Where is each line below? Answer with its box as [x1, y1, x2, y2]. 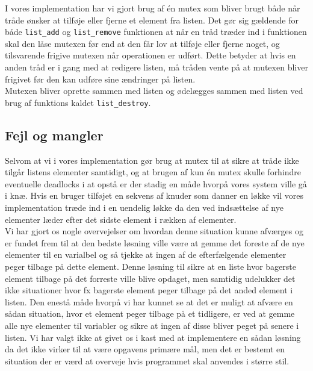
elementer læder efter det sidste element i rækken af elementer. [5, 213, 237, 225]
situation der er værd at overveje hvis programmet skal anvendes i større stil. [5, 354, 290, 367]
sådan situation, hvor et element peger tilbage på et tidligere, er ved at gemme [5, 307, 295, 320]
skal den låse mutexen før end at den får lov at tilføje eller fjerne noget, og [5, 37, 280, 49]
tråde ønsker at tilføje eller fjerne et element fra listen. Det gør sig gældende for [5, 13, 299, 26]
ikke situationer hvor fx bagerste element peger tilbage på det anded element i [5, 284, 293, 296]
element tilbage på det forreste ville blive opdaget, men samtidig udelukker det [5, 272, 296, 284]
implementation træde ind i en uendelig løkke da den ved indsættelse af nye [5, 201, 284, 214]
